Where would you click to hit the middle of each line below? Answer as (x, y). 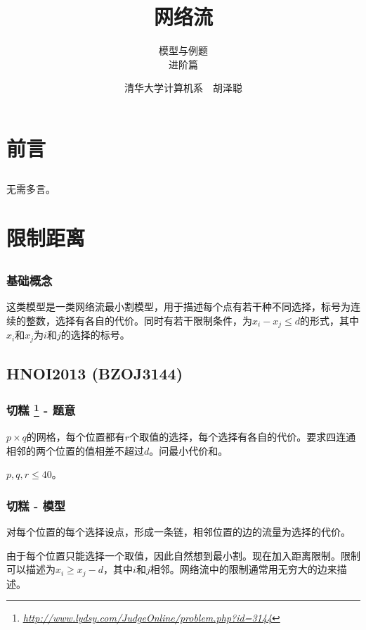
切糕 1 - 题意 (41, 409)
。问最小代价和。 (189, 450)
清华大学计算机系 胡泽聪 (183, 88)
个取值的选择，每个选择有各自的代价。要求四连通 (243, 437)
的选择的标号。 (95, 335)
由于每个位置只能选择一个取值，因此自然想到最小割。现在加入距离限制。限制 (183, 555)
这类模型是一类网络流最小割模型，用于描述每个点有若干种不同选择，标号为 (178, 307)
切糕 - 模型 (36, 505)
